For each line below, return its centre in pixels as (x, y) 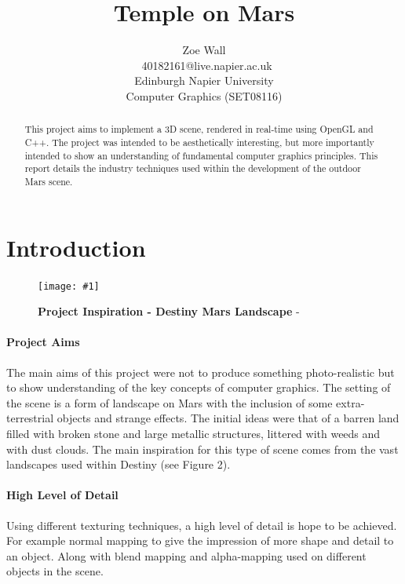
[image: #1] (69, 286)
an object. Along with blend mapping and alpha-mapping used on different (186, 555)
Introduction (76, 247)
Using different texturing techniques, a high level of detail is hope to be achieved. (202, 525)
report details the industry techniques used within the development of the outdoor (193, 168)
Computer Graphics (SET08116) (204, 95)
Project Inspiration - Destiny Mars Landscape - (169, 311)
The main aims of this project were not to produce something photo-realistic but (201, 372)
